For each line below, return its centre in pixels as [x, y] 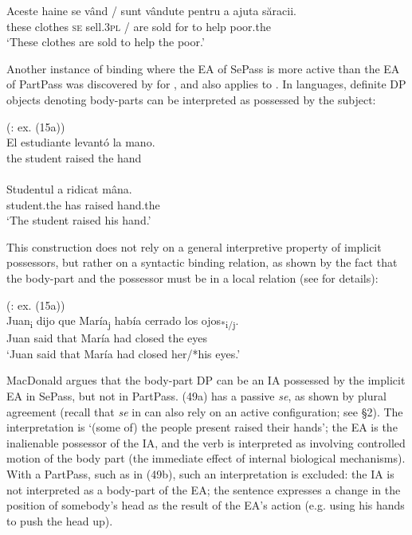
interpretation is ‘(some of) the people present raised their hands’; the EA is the [202, 427]
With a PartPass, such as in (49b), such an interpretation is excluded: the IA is [200, 473]
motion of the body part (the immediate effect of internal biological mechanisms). [206, 458]
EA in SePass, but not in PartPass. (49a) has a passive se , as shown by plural [196, 396]
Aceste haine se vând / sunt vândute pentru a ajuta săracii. [151, 10]
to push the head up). [60, 520]
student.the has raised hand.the [83, 204]
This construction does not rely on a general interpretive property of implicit [194, 246]
